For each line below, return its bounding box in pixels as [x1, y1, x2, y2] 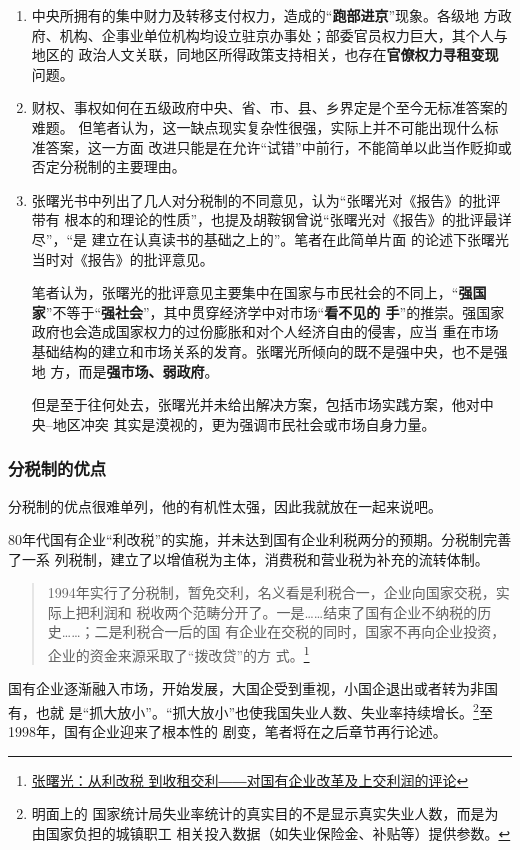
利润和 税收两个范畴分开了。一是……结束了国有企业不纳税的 [89, 601, 478, 622]
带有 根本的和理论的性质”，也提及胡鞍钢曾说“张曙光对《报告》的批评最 [31, 209, 498, 230]
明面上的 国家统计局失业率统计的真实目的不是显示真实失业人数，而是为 [31, 803, 499, 824]
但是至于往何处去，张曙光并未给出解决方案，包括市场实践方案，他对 [31, 394, 480, 415]
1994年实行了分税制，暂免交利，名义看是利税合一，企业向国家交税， [47, 582, 496, 603]
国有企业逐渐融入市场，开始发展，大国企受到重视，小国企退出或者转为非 [8, 678, 484, 699]
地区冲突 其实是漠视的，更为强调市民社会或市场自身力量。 [52, 413, 436, 434]
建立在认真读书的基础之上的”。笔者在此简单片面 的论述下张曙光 [91, 228, 509, 249]
